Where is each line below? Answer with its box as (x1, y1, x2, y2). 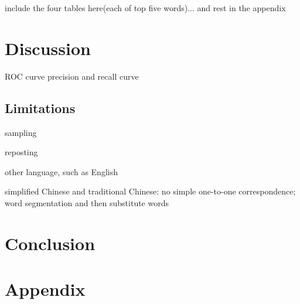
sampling (5, 126, 37, 138)
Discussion (5, 36, 91, 60)
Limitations (5, 98, 76, 117)
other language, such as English (5, 165, 118, 177)
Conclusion (5, 231, 96, 255)
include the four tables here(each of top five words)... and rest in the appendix (5, 2, 286, 13)
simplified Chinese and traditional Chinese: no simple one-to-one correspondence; (5, 185, 296, 197)
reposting (5, 146, 38, 158)
